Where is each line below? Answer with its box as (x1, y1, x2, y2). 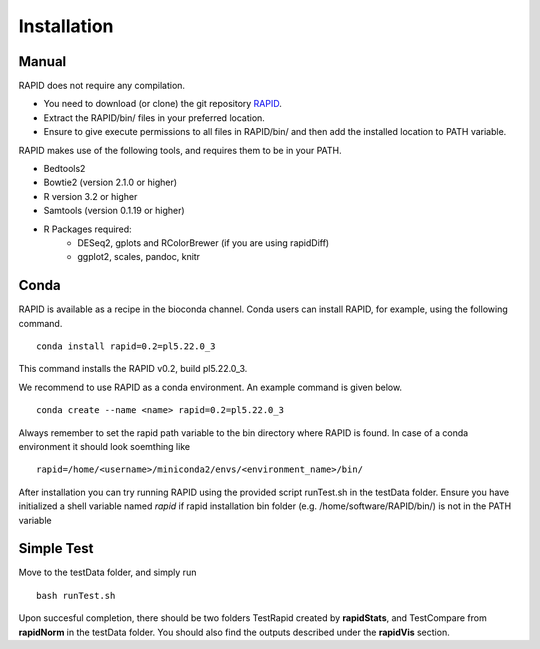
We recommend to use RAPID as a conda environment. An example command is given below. (18, 381, 403, 393)
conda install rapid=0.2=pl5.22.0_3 (36, 341, 216, 352)
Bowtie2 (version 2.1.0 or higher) (43, 176, 178, 189)
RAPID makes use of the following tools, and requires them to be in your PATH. (18, 144, 342, 156)
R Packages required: (43, 223, 132, 235)
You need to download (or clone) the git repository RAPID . (43, 98, 282, 110)
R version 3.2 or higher (43, 190, 138, 202)
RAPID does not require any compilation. (18, 80, 185, 92)
